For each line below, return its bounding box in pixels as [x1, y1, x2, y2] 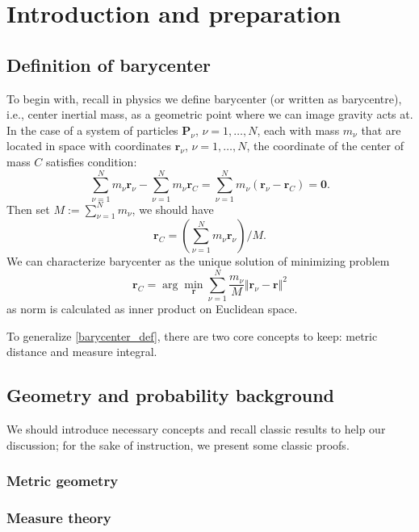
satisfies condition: [46, 153, 137, 170]
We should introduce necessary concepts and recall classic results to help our [6, 421, 386, 438]
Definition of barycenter [6, 52, 212, 77]
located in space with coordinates [6, 137, 171, 154]
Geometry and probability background [6, 383, 335, 408]
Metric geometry [6, 471, 119, 491]
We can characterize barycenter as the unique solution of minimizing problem [6, 253, 390, 270]
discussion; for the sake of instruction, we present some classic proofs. [6, 436, 350, 453]
